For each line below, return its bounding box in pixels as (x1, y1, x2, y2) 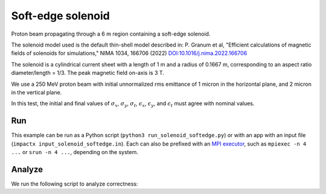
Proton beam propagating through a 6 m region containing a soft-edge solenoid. (11, 30, 211, 37)
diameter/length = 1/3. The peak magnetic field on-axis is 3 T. (11, 70, 164, 77)
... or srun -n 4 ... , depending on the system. (11, 148, 139, 155)
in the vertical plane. (11, 88, 62, 96)
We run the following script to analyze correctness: (11, 180, 138, 187)
